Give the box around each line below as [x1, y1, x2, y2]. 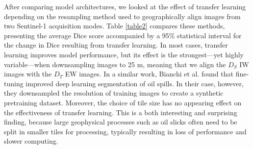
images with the [4, 69, 52, 79]
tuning [4, 78, 24, 88]
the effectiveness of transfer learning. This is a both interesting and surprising [4, 107, 237, 117]
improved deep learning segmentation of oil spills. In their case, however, [25, 78, 244, 88]
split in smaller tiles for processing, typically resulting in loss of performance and [4, 126, 247, 136]
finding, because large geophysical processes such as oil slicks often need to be [4, 117, 237, 127]
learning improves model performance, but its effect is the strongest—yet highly [4, 49, 244, 59]
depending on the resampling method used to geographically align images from [4, 11, 241, 21]
